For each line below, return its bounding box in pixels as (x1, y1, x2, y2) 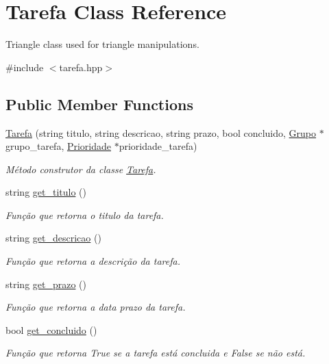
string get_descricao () (5, 231, 101, 245)
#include (5, 60, 44, 74)
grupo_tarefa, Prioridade (5, 139, 112, 153)
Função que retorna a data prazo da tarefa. (5, 300, 186, 314)
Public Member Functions (5, 93, 193, 114)
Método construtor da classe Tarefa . (5, 161, 156, 176)
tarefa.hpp (59, 60, 103, 74)
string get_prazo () (5, 276, 87, 291)
